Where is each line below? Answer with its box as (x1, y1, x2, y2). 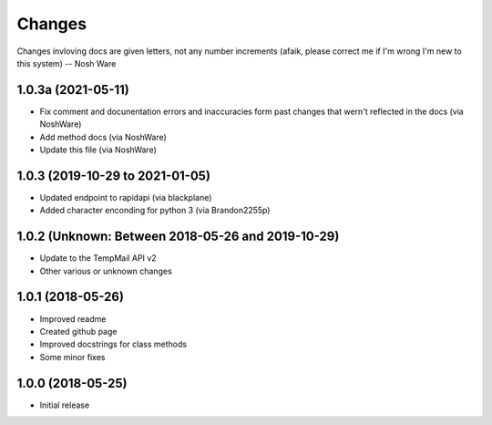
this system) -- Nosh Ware (16, 57, 117, 68)
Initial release (39, 399, 90, 410)
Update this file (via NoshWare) (39, 144, 157, 155)
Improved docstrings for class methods (39, 338, 187, 350)
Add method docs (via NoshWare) (39, 131, 168, 142)
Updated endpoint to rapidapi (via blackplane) (39, 192, 212, 202)
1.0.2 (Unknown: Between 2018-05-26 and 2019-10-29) (16, 229, 340, 244)
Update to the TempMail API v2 (39, 253, 157, 264)
